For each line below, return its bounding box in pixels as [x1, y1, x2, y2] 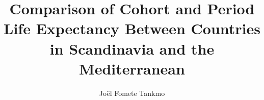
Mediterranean [79, 58, 185, 79]
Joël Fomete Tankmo [99, 87, 165, 98]
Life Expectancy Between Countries [4, 18, 260, 39]
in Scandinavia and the [49, 38, 215, 59]
